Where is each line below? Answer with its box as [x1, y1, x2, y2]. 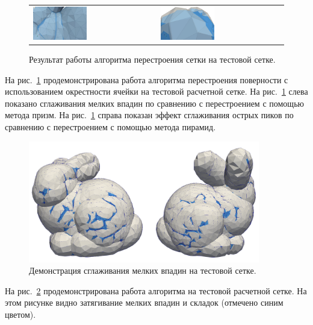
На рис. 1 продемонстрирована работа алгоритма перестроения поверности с [5, 73, 288, 86]
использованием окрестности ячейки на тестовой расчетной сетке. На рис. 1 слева [5, 85, 308, 98]
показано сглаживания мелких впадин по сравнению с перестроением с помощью [5, 96, 304, 109]
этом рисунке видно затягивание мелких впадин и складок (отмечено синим [5, 296, 284, 309]
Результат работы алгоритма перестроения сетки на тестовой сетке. [29, 53, 276, 65]
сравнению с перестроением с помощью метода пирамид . [5, 120, 216, 133]
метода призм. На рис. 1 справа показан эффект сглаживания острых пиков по [5, 109, 294, 121]
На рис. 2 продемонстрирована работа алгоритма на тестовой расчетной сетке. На [5, 284, 307, 297]
